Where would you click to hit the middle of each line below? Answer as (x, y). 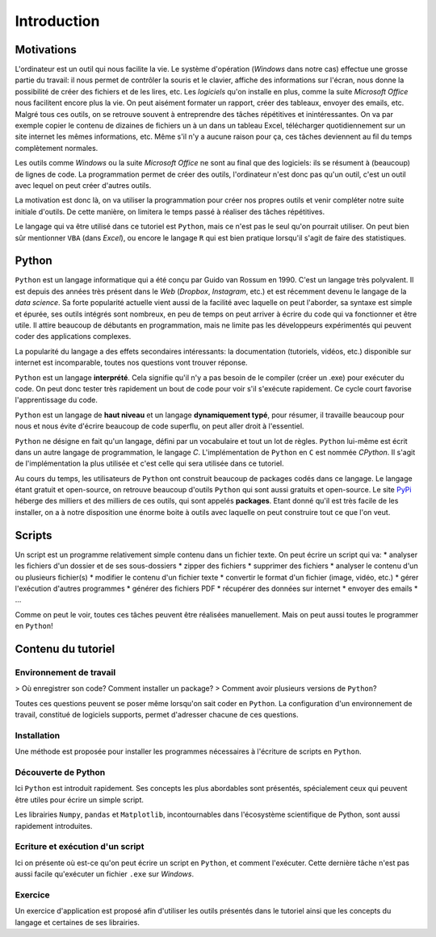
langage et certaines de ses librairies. (78, 922)
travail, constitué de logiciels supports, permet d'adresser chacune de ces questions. (157, 715)
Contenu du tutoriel (65, 648)
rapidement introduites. (54, 826)
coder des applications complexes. (73, 337)
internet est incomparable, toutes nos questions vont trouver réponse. (131, 362)
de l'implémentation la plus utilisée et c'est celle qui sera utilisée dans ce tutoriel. (149, 463)
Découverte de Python (60, 772)
